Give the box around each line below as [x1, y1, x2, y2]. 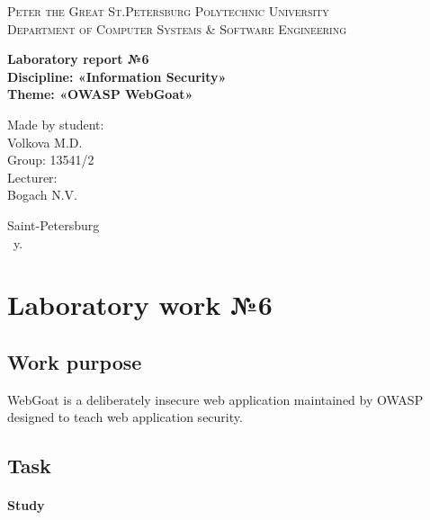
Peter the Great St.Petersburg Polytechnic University [7, 2, 329, 20]
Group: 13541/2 [7, 150, 94, 169]
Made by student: [7, 114, 104, 133]
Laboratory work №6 [7, 286, 273, 323]
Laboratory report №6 [7, 49, 149, 68]
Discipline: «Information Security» [7, 67, 227, 85]
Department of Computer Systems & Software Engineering [7, 19, 347, 38]
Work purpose [7, 347, 142, 375]
